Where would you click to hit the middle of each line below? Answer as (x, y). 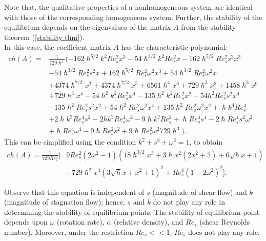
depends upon (26, 222)
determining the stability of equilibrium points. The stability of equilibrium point (132, 212)
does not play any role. (224, 232)
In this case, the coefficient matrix (58, 47)
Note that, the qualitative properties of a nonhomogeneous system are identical (128, 7)
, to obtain (206, 142)
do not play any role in (189, 202)
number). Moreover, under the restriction (69, 232)
